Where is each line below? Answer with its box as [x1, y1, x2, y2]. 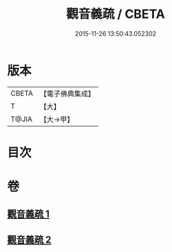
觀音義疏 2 [7, 233, 52, 245]
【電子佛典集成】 [39, 89, 95, 98]
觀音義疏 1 [7, 208, 50, 220]
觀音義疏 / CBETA [66, 6, 165, 22]
